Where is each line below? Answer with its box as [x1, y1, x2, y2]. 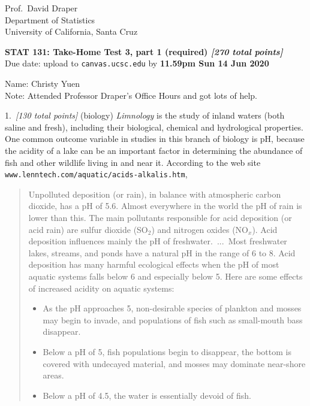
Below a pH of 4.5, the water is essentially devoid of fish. [43, 389, 251, 401]
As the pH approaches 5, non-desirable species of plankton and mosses [43, 302, 302, 314]
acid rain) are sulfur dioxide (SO [28, 223, 148, 235]
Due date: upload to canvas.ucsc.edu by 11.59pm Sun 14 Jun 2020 [5, 57, 269, 69]
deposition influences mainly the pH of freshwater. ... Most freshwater [28, 235, 287, 247]
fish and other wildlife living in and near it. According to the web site [5, 156, 261, 168]
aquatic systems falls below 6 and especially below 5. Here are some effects [28, 270, 303, 282]
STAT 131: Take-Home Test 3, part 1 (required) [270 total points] [5, 45, 283, 57]
